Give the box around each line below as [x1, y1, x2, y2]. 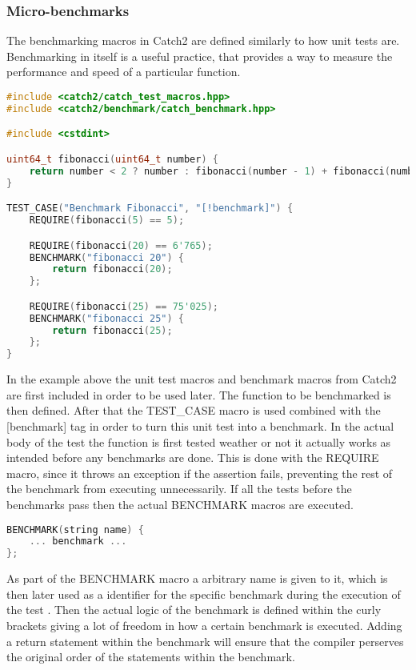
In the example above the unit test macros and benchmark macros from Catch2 [6, 371, 397, 387]
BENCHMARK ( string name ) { [6, 524, 144, 536]
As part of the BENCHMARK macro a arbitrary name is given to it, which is [6, 570, 388, 587]
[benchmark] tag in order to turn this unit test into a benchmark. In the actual [6, 417, 394, 434]
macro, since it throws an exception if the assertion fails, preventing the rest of [6, 464, 393, 481]
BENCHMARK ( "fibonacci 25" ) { [29, 312, 184, 324]
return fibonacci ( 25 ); [52, 324, 173, 336]
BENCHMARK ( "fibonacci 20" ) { [29, 251, 184, 263]
